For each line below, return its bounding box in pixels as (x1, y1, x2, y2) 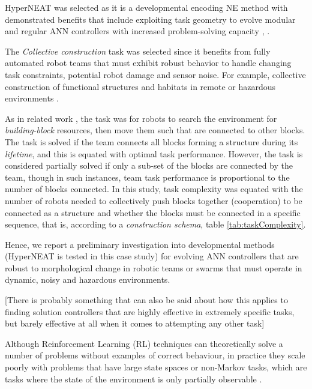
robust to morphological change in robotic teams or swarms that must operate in (5, 261, 302, 274)
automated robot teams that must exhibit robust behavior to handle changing (5, 56, 292, 69)
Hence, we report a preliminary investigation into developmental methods (5, 238, 275, 250)
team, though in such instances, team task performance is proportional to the (5, 170, 290, 183)
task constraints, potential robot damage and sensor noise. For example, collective (5, 68, 306, 80)
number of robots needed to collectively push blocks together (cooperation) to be (5, 194, 302, 207)
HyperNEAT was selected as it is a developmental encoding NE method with (5, 1, 288, 13)
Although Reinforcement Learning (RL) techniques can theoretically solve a (5, 337, 283, 349)
